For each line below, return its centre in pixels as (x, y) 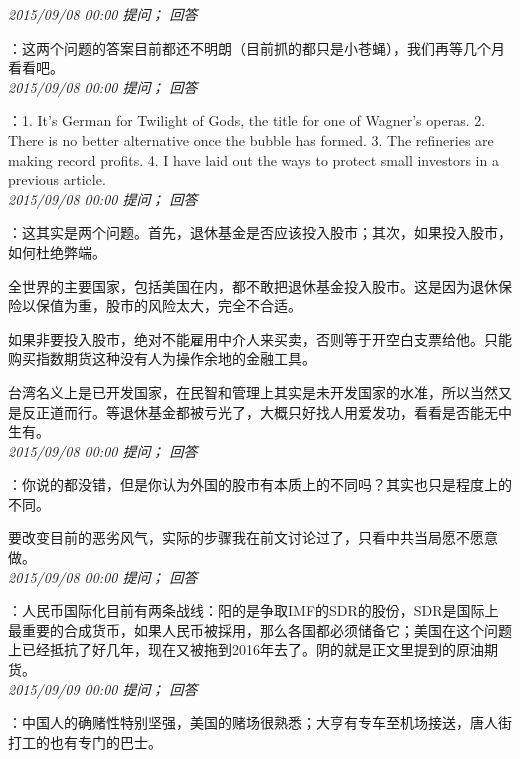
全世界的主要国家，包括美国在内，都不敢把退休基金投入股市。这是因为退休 (253, 285)
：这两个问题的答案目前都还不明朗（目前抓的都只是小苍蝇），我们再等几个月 (256, 47)
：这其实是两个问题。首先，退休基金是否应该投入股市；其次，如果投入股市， (260, 232)
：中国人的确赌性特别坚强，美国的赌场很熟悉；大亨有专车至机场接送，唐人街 (260, 722)
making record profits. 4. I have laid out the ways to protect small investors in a (253, 159)
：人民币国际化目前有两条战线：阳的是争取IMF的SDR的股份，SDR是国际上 (253, 610)
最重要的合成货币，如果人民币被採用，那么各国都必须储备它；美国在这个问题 (260, 629)
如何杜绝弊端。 (57, 251)
